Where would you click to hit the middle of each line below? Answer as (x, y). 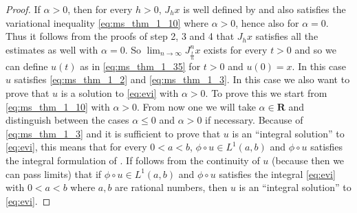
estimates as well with (52, 49)
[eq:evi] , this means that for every (76, 147)
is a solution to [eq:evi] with (120, 92)
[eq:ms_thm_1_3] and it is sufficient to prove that (113, 133)
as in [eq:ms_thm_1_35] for (140, 66)
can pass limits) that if (54, 173)
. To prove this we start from (266, 92)
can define (27, 66)
